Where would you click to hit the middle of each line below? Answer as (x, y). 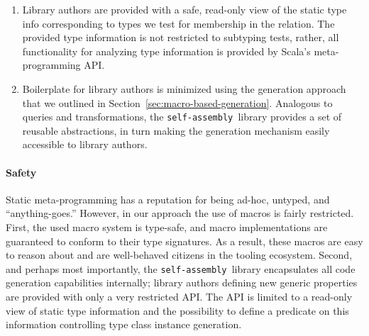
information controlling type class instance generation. (124, 324)
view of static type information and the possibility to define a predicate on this (177, 310)
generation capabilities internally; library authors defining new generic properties (182, 282)
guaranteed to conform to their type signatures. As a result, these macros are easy (184, 241)
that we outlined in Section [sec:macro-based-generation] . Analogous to (177, 102)
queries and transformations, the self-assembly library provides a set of (182, 117)
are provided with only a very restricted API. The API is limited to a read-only (179, 297)
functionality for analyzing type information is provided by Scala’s (166, 51)
